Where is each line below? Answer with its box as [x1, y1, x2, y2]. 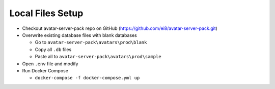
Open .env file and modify [22, 61, 78, 67]
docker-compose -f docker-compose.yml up [35, 75, 140, 81]
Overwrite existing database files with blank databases [22, 32, 137, 38]
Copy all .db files [35, 46, 72, 53]
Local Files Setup [9, 8, 84, 19]
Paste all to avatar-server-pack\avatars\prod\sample [35, 54, 161, 60]
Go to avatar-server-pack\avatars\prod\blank [35, 39, 147, 46]
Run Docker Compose [22, 67, 69, 73]
